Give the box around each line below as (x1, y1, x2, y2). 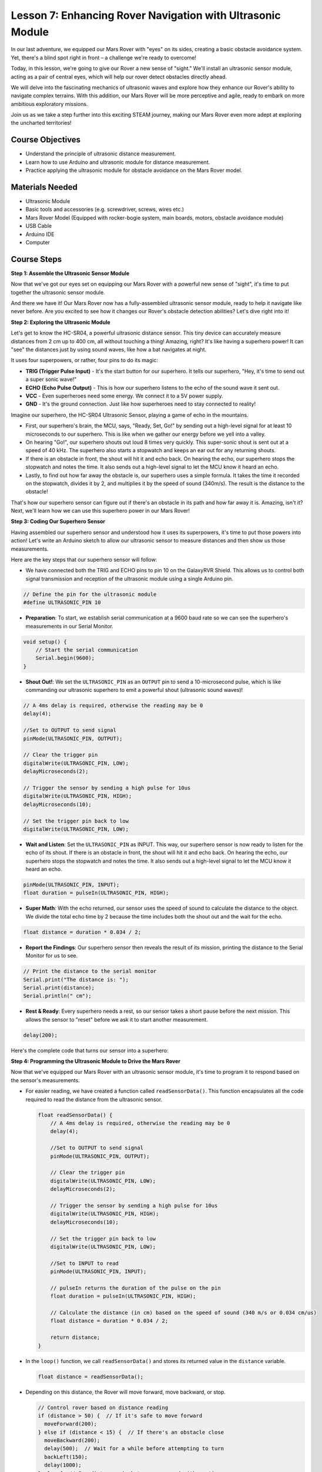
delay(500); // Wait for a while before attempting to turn (44, 1446, 224, 1452)
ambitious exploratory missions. (11, 100, 88, 107)
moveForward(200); (44, 1421, 97, 1427)
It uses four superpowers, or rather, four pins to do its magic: (11, 357, 159, 364)
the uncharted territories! (11, 120, 72, 127)
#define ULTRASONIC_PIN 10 (23, 599, 101, 606)
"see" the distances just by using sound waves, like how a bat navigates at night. (11, 346, 207, 353)
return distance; (50, 1334, 100, 1341)
